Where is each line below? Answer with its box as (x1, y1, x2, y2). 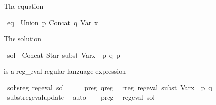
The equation (4, 1, 44, 11)
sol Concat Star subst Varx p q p (7, 49, 120, 60)
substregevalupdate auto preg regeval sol (7, 91, 155, 102)
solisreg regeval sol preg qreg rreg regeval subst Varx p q (7, 82, 212, 92)
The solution (4, 33, 42, 44)
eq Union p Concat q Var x (7, 17, 98, 27)
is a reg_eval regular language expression (4, 66, 126, 76)
